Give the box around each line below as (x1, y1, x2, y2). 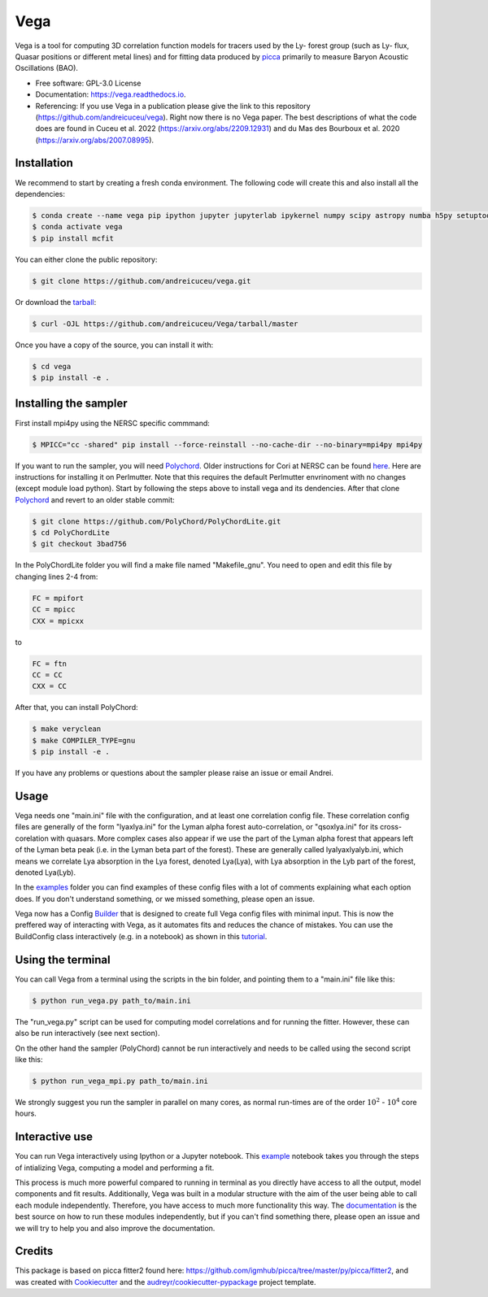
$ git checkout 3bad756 (32, 539, 128, 549)
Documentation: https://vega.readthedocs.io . (35, 89, 186, 99)
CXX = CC (32, 681, 68, 691)
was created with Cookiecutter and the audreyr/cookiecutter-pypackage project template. (15, 1277, 316, 1286)
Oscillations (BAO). (15, 63, 79, 73)
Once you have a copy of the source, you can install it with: (15, 340, 214, 350)
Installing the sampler (15, 397, 128, 411)
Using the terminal (15, 952, 111, 967)
